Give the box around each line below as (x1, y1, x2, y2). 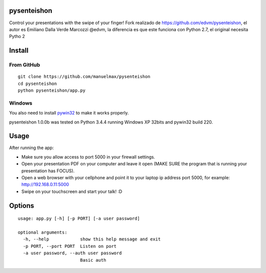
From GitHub (9, 62, 40, 69)
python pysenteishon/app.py (18, 88, 86, 93)
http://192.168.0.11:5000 (21, 182, 69, 188)
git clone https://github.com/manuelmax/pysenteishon (18, 74, 150, 79)
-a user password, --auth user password (23, 250, 122, 256)
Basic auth (80, 257, 106, 263)
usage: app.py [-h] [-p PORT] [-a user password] (18, 216, 140, 222)
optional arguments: (18, 230, 67, 235)
